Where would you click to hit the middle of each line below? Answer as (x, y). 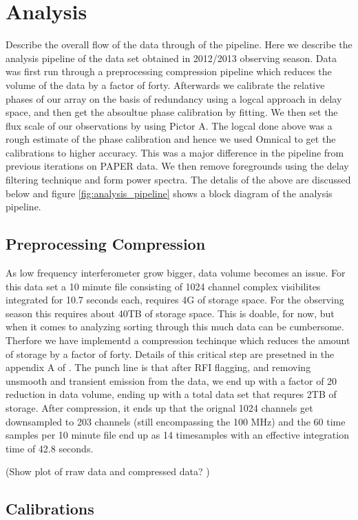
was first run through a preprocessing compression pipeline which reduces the (169, 71)
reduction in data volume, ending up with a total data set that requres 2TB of (171, 394)
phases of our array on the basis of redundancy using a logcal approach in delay (174, 98)
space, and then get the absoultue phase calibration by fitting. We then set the (172, 112)
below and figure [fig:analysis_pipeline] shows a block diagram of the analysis (169, 193)
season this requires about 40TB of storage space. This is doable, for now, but (170, 313)
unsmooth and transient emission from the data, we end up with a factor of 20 (171, 380)
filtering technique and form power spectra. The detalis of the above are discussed (178, 180)
